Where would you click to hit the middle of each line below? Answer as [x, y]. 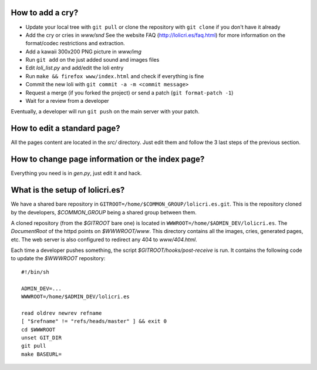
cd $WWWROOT [38, 329]
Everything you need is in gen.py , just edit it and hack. [76, 173]
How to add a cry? [45, 13]
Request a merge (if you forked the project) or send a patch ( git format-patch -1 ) [129, 92]
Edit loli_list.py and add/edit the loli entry [75, 68]
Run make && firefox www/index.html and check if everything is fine [115, 76]
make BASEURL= [41, 354]
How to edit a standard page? [65, 128]
